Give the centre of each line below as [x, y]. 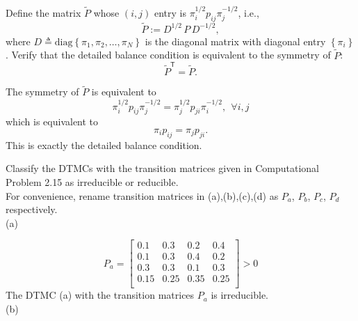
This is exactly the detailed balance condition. [104, 144]
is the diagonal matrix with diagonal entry [235, 41]
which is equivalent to [52, 122]
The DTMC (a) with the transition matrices [100, 295]
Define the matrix [43, 12]
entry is [170, 12]
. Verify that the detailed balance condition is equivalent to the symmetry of [168, 55]
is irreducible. [239, 295]
